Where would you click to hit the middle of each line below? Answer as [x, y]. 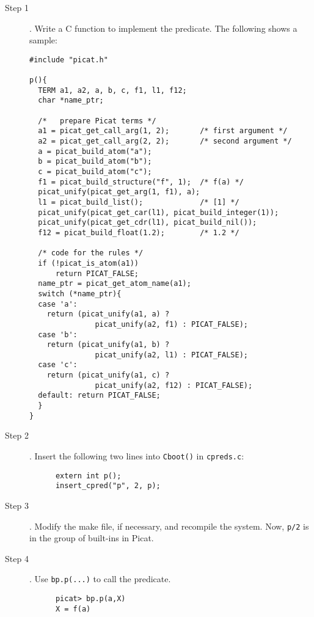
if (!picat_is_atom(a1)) [88, 263]
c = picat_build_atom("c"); [95, 172]
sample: [43, 40]
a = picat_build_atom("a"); [95, 151]
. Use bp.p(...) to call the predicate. [100, 579]
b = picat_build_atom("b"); [95, 162]
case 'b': [58, 334]
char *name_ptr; [71, 100]
